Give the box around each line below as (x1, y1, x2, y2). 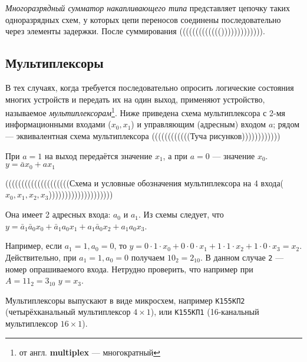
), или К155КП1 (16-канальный (150, 305, 259, 318)
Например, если (5, 239, 62, 252)
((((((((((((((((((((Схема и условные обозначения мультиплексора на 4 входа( (5, 176, 284, 189)
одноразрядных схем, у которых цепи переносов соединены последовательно (5, 13, 281, 25)
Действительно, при (5, 251, 77, 263)
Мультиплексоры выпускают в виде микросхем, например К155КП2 (5, 294, 245, 306)
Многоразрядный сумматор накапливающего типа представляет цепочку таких (5, 2, 290, 14)
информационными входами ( (5, 118, 111, 130)
